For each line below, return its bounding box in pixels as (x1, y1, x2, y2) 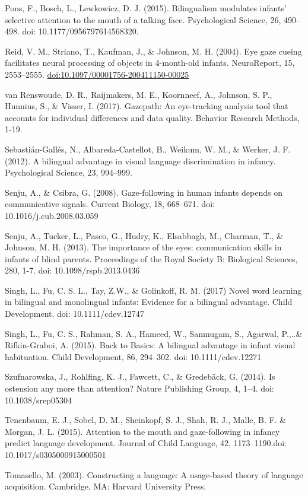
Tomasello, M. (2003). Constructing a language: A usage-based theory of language (5, 468, 303, 481)
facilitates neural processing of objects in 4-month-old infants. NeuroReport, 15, (5, 56, 295, 69)
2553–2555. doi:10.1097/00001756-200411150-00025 (5, 68, 189, 80)
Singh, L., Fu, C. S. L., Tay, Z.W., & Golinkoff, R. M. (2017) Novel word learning (5, 284, 302, 296)
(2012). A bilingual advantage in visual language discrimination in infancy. (5, 154, 276, 167)
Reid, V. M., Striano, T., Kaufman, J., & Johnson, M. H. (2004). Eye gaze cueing (5, 44, 302, 57)
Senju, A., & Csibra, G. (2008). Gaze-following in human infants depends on (5, 186, 282, 198)
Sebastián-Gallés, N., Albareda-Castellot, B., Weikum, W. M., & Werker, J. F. (5, 142, 291, 155)
